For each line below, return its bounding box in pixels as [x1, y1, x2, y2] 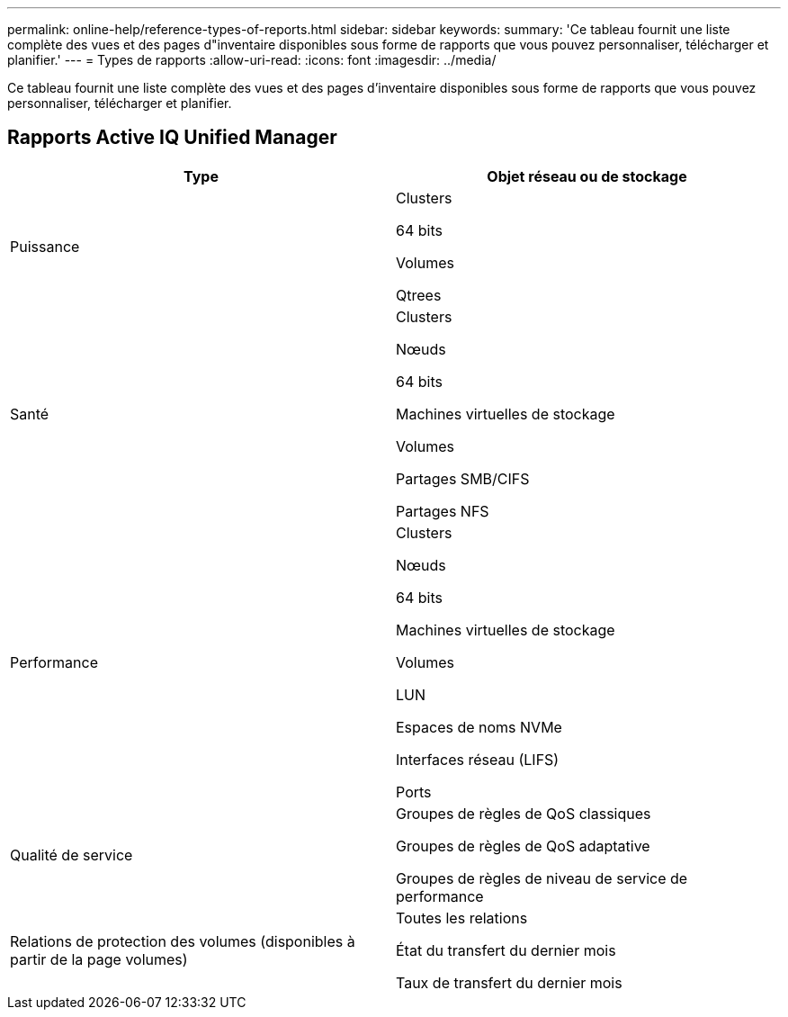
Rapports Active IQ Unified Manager [7, 126, 337, 149]
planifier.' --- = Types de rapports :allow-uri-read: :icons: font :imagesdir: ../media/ [7, 52, 497, 67]
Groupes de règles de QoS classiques [396, 804, 651, 823]
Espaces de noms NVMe [396, 717, 562, 736]
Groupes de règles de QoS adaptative [396, 836, 650, 855]
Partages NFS [396, 501, 489, 520]
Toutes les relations [396, 908, 528, 927]
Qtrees [396, 285, 442, 304]
